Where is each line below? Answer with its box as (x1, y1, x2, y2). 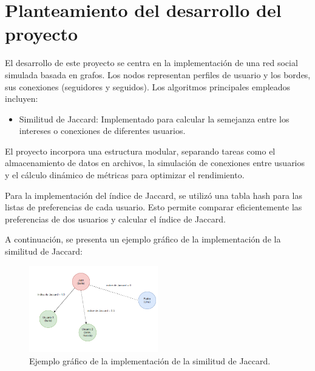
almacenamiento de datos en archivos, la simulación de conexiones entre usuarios (5, 156, 305, 169)
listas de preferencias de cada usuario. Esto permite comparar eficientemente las (5, 201, 302, 213)
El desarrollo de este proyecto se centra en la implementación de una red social (5, 56, 298, 69)
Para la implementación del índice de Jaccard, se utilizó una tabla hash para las (5, 189, 302, 201)
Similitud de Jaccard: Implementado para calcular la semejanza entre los (19, 112, 290, 125)
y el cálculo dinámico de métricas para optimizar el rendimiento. (5, 169, 245, 181)
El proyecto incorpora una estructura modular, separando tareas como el (5, 144, 276, 157)
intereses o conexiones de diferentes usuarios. (19, 124, 186, 137)
